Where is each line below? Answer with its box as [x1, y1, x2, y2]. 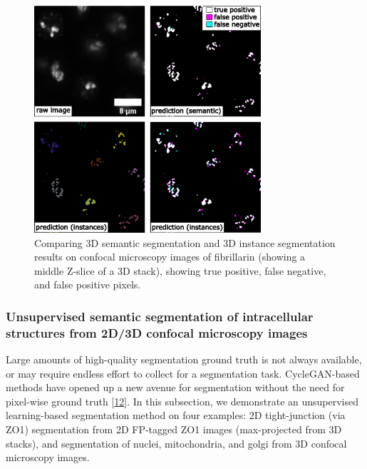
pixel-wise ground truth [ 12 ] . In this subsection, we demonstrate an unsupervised [6, 393, 359, 408]
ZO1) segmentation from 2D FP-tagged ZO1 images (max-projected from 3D [6, 422, 342, 437]
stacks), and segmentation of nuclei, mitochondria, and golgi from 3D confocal [6, 435, 347, 450]
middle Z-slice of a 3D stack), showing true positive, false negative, [34, 263, 326, 278]
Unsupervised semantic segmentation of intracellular [6, 307, 314, 325]
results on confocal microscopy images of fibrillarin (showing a [34, 249, 306, 264]
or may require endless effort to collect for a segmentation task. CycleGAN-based [6, 365, 360, 380]
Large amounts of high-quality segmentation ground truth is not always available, [6, 352, 362, 367]
